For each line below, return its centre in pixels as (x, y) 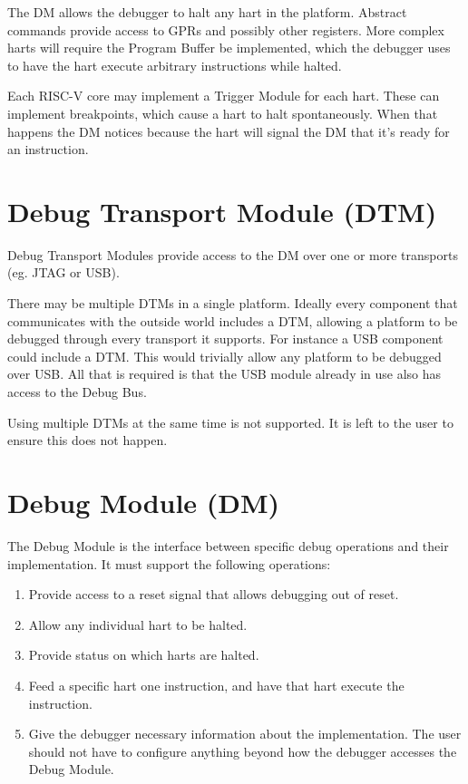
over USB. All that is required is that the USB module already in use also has (224, 374)
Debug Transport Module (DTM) (222, 211)
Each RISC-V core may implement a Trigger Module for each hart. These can (224, 96)
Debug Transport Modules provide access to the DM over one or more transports (233, 254)
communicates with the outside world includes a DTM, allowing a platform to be (233, 320)
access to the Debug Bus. (77, 392)
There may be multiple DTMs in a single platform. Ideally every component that (233, 303)
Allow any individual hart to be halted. (138, 624)
